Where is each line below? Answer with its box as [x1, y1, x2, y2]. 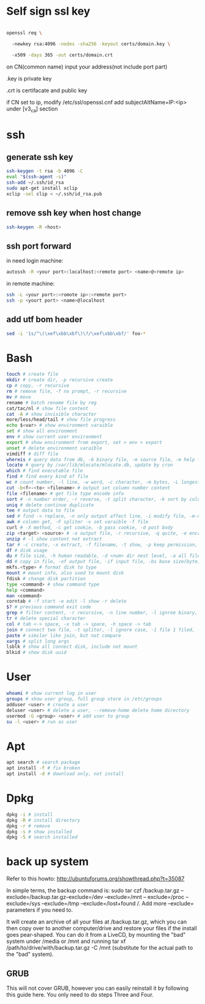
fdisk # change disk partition [6, 575, 86, 581]
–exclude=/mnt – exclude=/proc [104, 893, 185, 901]
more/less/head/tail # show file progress [6, 417, 116, 423]
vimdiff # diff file [6, 451, 59, 457]
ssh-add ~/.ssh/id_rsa [6, 180, 64, 186]
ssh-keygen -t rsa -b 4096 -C [6, 168, 84, 175]
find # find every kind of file [6, 473, 88, 480]
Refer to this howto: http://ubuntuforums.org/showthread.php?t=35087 [6, 875, 185, 882]
